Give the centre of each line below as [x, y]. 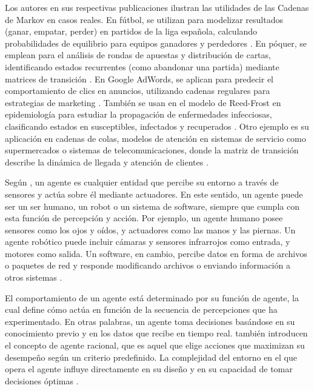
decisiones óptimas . [42, 380]
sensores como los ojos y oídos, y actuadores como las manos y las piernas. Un [150, 229]
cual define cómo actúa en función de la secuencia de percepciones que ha [141, 309]
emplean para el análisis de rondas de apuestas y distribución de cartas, [138, 55]
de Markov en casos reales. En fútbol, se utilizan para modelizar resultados [144, 19]
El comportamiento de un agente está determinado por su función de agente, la [152, 297]
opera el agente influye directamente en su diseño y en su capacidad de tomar [149, 369]
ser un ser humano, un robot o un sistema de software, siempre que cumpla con [152, 206]
